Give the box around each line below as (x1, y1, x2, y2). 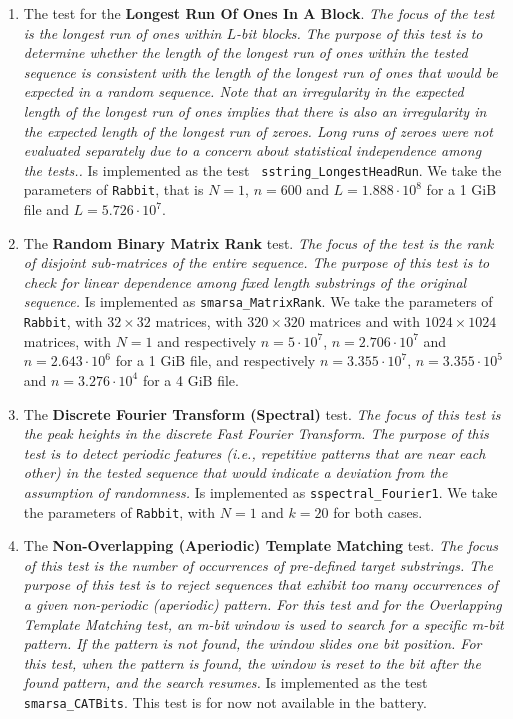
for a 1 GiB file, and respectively (115, 350, 316, 371)
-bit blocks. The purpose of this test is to (236, 22, 483, 43)
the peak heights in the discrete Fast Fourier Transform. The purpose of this (23, 423, 489, 444)
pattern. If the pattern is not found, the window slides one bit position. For (23, 633, 482, 654)
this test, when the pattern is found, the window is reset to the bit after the (23, 652, 481, 673)
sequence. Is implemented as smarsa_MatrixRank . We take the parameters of (23, 291, 493, 312)
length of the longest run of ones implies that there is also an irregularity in (23, 100, 487, 121)
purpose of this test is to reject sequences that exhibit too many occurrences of (23, 574, 498, 595)
